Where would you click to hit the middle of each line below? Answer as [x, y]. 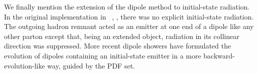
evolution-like [25, 65]
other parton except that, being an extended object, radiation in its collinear [122, 36]
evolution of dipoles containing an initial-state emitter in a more [103, 55]
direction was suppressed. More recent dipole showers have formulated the [117, 46]
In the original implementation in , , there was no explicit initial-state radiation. [129, 16]
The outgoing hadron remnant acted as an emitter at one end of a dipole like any [129, 26]
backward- [219, 55]
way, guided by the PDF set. [91, 65]
